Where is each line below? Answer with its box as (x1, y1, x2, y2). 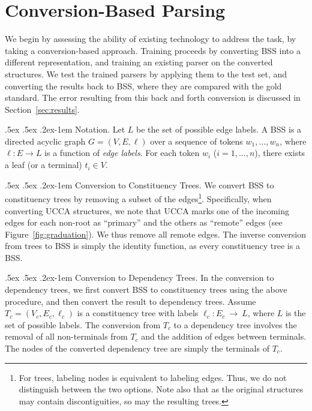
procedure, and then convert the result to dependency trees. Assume (5, 295, 256, 307)
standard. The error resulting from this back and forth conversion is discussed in (5, 91, 301, 104)
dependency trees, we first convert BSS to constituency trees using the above (5, 283, 287, 296)
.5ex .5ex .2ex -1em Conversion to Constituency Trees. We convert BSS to (5, 178, 274, 191)
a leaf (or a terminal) (5, 158, 82, 171)
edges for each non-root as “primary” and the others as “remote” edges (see (5, 216, 283, 229)
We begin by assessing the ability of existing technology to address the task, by (5, 32, 296, 45)
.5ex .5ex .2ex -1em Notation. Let (5, 123, 125, 136)
